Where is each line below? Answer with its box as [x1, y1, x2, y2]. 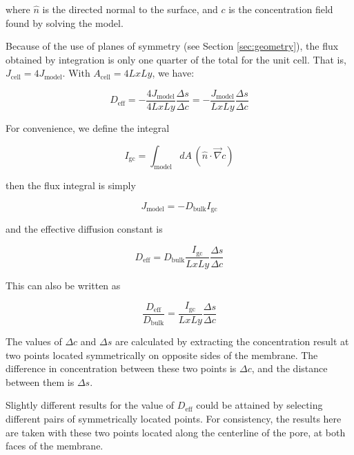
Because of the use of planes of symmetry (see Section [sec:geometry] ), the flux [6, 39, 339, 53]
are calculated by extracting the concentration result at [115, 334, 349, 349]
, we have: [152, 66, 195, 80]
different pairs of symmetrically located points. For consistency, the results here [6, 412, 342, 426]
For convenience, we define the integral [6, 121, 170, 135]
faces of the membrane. [6, 438, 104, 453]
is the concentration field [228, 2, 333, 16]
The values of [6, 334, 62, 349]
